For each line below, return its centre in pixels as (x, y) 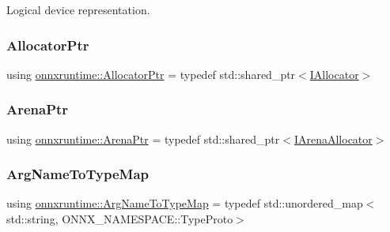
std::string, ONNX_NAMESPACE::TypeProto (120, 219)
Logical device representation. (78, 9)
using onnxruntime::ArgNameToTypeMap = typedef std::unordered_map (185, 203)
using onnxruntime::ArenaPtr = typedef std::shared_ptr (143, 138)
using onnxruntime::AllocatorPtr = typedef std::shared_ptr (151, 74)
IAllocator (334, 74)
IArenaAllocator (333, 138)
